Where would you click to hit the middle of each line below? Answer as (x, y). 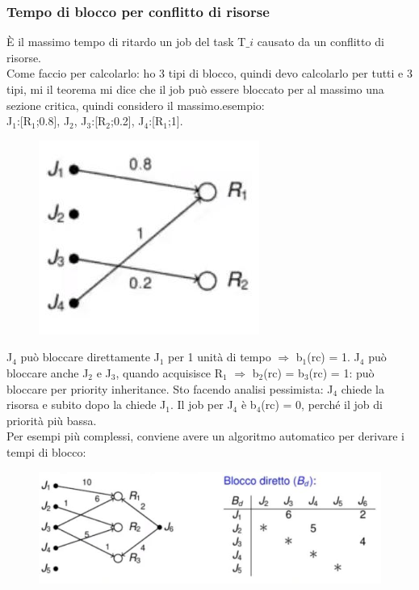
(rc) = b (284, 372)
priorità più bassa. (52, 420)
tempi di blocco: (46, 451)
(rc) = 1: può (341, 372)
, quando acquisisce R (170, 372)
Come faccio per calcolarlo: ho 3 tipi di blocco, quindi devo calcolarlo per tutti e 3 (209, 73)
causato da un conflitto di (321, 42)
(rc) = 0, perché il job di (322, 405)
